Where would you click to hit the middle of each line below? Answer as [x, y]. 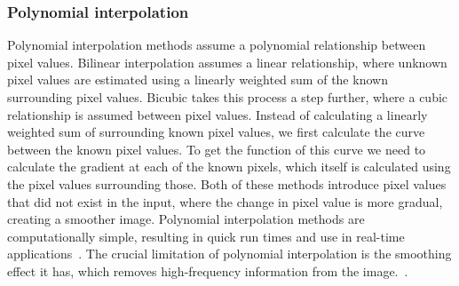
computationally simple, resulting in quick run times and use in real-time [206, 236]
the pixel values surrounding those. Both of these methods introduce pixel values [227, 183]
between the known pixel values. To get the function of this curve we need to [217, 149]
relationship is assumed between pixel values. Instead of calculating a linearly [218, 114]
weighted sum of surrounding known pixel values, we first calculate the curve [216, 132]
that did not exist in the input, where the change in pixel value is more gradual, [225, 201]
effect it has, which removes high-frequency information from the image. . [208, 270]
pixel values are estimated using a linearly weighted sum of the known [198, 79]
